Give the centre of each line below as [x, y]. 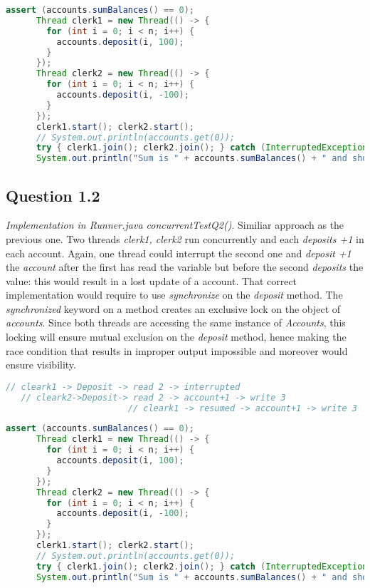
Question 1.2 [53, 195]
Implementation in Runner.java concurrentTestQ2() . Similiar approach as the [175, 225]
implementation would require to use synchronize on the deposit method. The [174, 295]
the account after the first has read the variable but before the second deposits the [185, 267]
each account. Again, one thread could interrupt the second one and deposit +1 [179, 253]
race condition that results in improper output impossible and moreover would [177, 350]
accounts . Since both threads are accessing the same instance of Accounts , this [176, 323]
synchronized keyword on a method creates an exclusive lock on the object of [173, 308]
